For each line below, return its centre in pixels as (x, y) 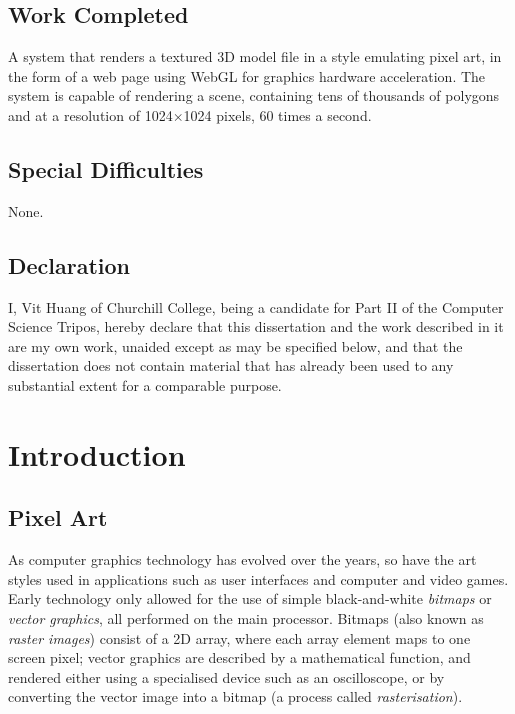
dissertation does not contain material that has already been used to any (231, 365)
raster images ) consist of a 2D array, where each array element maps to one (239, 637)
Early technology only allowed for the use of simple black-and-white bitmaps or (250, 598)
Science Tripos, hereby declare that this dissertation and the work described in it (256, 326)
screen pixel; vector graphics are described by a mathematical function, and (239, 657)
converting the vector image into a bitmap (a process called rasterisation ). (235, 696)
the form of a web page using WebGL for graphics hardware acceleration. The (247, 75)
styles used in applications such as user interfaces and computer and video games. (258, 578)
